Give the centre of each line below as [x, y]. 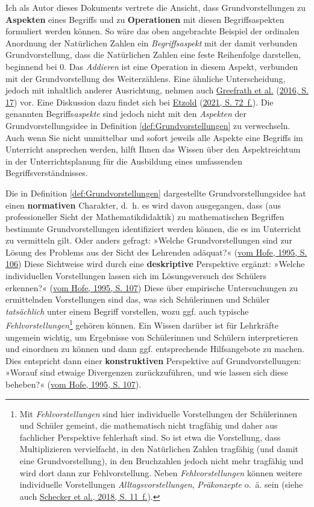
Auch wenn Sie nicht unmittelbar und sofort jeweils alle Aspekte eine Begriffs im [154, 137]
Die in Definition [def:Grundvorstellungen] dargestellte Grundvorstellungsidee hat [156, 193]
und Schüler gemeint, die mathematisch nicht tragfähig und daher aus [149, 425]
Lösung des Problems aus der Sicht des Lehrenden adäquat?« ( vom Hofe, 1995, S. [156, 252]
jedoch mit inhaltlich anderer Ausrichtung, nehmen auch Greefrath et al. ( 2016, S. [157, 90]
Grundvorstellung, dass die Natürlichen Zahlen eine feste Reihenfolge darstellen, [153, 55]
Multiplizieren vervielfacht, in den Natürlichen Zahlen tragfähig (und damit [159, 449]
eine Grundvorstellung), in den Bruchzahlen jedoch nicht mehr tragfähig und [162, 461]
